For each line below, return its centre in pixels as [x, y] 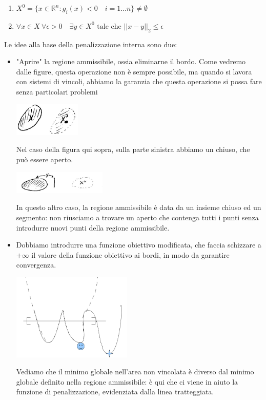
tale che [109, 26]
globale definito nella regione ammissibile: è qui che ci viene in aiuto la [127, 381]
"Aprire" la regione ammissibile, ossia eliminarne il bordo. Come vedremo [131, 61]
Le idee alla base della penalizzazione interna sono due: [91, 44]
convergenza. [36, 265]
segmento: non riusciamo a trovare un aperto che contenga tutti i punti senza [137, 217]
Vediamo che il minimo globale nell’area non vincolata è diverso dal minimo [135, 372]
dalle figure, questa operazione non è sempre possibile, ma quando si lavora [134, 71]
